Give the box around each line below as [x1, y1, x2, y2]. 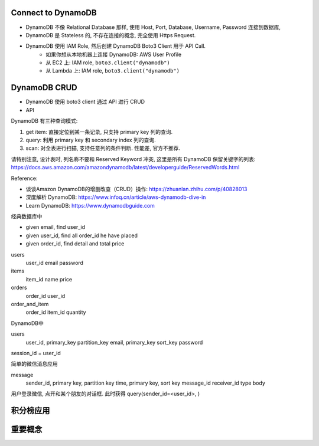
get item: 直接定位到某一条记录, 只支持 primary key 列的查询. [25, 128, 173, 135]
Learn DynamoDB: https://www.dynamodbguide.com [25, 202, 155, 209]
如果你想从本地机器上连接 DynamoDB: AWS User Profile [45, 51, 182, 58]
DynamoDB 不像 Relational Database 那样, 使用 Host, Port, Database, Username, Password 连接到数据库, [25, 24, 281, 31]
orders [11, 284, 27, 291]
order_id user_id [25, 292, 66, 299]
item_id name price [25, 276, 73, 283]
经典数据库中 [11, 213, 43, 220]
